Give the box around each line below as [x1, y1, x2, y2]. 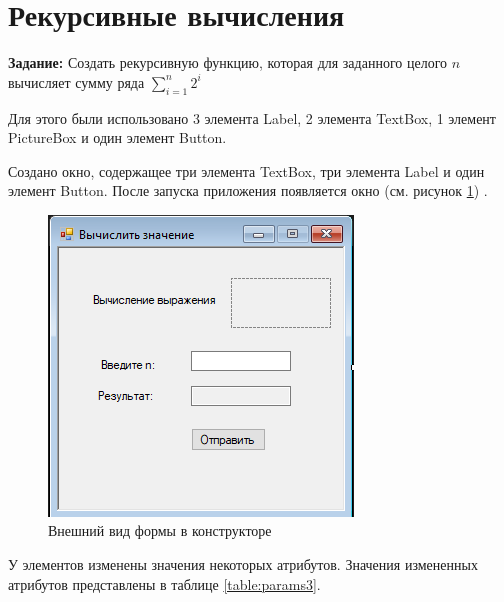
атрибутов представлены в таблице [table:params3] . [8, 573, 321, 594]
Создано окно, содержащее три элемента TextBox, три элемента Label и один [8, 160, 485, 181]
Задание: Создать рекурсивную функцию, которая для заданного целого [8, 52, 448, 73]
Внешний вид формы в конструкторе [48, 520, 272, 541]
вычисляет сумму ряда [8, 71, 145, 92]
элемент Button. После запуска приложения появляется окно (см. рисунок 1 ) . [8, 180, 488, 201]
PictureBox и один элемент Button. [8, 127, 227, 148]
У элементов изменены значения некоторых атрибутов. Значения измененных [8, 554, 478, 575]
